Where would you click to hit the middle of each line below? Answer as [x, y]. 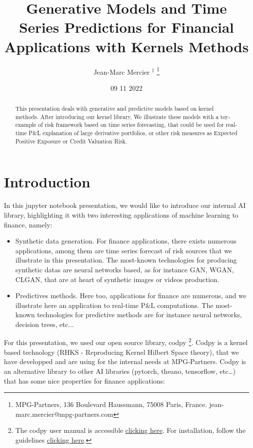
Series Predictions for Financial [126, 27]
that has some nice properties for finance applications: [84, 380]
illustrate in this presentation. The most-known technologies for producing [126, 260]
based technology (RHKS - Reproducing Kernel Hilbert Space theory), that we [121, 352]
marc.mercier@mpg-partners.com [64, 414]
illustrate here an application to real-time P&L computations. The [114, 305]
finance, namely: [28, 224]
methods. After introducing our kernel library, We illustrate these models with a [117, 116]
